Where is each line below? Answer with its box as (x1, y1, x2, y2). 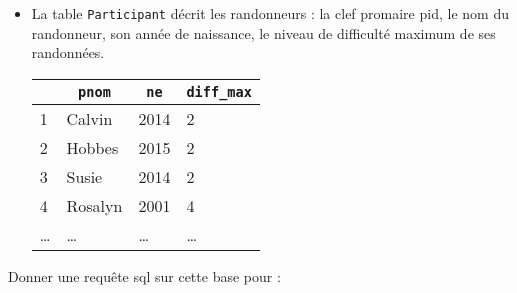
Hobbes (66, 135, 119, 159)
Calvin (66, 106, 113, 130)
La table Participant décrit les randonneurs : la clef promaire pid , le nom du (31, 3, 509, 23)
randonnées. (31, 42, 105, 63)
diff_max (186, 83, 252, 100)
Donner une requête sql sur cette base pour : (8, 265, 281, 286)
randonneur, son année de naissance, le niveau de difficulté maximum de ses (31, 22, 496, 43)
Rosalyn (66, 193, 123, 217)
